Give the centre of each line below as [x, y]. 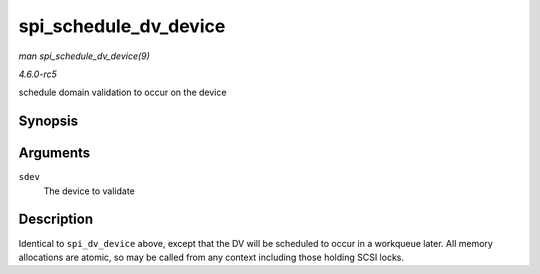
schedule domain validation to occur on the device [122, 92]
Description [56, 219]
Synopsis [48, 121]
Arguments [54, 153]
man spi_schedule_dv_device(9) [84, 56]
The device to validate [89, 191]
